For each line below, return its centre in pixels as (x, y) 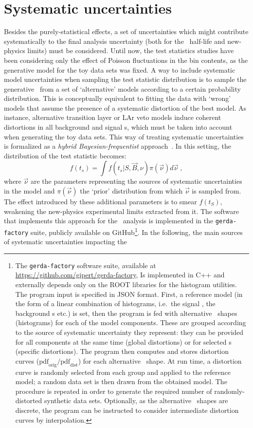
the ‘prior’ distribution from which (131, 191)
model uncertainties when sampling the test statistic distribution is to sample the (125, 79)
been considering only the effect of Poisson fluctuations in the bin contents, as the (126, 60)
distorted (29, 400)
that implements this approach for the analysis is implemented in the (109, 221)
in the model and (29, 191)
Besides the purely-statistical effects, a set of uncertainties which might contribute (126, 31)
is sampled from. (217, 191)
